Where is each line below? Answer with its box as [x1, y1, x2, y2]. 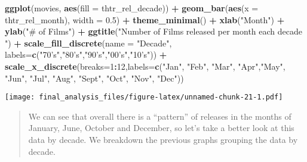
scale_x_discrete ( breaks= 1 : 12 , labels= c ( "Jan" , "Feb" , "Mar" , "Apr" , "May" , [5, 60, 285, 72]
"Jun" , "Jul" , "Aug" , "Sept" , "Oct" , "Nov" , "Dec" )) [5, 71, 184, 84]
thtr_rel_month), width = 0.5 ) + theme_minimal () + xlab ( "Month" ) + [5, 13, 285, 26]
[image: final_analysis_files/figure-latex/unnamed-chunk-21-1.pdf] [5, 93, 283, 102]
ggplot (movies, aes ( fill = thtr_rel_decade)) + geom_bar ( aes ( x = [5, 2, 259, 14]
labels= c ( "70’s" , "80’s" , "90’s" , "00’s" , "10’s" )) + [5, 48, 167, 61]
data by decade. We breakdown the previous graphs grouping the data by [28, 133, 298, 145]
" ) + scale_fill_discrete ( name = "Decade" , [5, 36, 172, 49]
